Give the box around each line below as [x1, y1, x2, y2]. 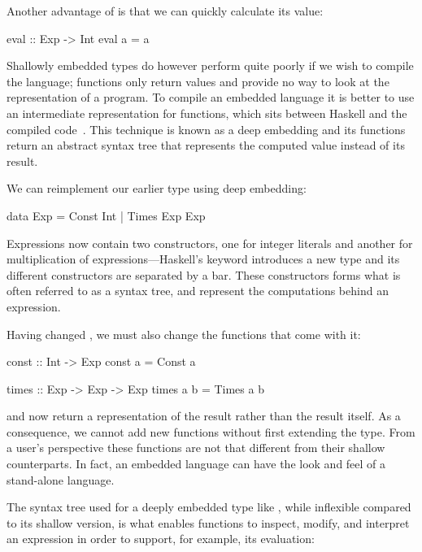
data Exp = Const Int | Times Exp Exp [7, 206, 206, 224]
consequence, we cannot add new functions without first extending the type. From [7, 423, 415, 440]
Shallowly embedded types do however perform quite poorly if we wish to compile [7, 57, 414, 74]
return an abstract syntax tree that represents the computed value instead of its [7, 137, 405, 154]
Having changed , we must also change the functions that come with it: [7, 325, 361, 342]
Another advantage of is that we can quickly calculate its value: [7, 2, 324, 19]
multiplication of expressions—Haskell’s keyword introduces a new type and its [7, 250, 400, 267]
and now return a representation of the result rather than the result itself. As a [7, 407, 401, 424]
